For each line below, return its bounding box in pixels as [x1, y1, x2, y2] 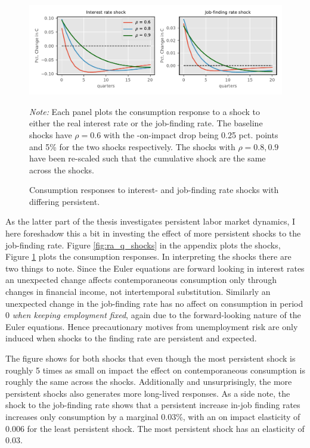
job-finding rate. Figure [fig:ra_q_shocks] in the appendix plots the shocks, [5, 238, 281, 251]
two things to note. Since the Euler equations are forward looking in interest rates [5, 262, 305, 274]
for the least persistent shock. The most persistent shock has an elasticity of [27, 422, 305, 434]
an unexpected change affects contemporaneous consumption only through [5, 273, 277, 286]
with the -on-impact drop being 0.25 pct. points [103, 128, 278, 141]
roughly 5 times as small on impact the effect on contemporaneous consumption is [5, 363, 305, 376]
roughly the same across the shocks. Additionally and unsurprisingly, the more [5, 375, 292, 388]
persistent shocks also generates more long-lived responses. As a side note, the [5, 387, 290, 399]
